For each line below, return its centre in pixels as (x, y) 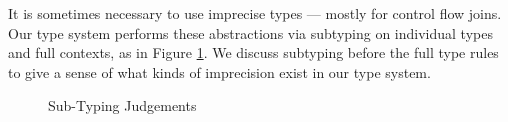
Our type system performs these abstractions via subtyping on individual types (250, 32)
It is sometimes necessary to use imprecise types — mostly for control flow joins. (255, 13)
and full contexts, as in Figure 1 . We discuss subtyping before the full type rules (253, 52)
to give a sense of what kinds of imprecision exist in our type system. (219, 71)
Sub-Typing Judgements (122, 105)
